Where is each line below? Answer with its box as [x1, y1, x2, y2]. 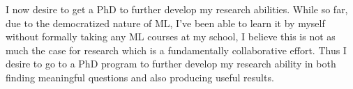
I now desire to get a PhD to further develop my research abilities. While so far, [6, 2, 348, 16]
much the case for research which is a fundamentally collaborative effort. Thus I [6, 42, 347, 57]
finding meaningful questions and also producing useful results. [6, 70, 274, 84]
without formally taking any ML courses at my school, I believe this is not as [6, 29, 336, 44]
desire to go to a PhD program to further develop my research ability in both [6, 56, 336, 71]
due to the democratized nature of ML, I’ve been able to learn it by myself [6, 15, 325, 30]
